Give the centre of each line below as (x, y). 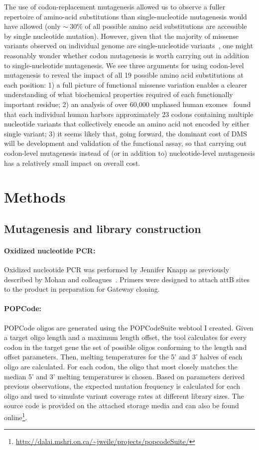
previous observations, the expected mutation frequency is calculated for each (122, 386)
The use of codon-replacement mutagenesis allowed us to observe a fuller (115, 6)
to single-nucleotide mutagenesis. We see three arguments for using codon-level (124, 65)
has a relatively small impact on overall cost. (72, 163)
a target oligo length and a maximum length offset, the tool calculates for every (126, 337)
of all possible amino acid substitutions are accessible (166, 26)
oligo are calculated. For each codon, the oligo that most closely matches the (121, 366)
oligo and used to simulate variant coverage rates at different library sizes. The (124, 395)
